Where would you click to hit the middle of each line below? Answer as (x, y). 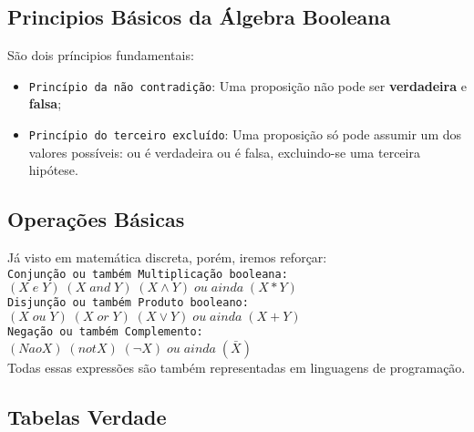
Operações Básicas (96, 219)
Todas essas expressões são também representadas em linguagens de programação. (237, 367)
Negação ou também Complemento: (105, 332)
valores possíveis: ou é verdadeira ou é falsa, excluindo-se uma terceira (224, 152)
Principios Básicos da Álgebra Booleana (199, 17)
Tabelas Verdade (87, 416)
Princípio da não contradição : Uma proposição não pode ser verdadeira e (247, 85)
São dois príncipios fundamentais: (101, 55)
